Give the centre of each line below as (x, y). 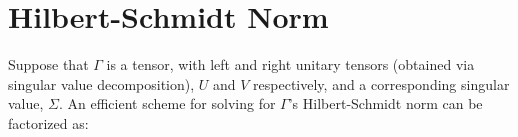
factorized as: (48, 122)
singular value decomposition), (101, 83)
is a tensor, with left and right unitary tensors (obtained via (290, 64)
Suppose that (48, 64)
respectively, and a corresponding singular (381, 83)
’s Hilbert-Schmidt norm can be (385, 103)
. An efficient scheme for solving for (167, 103)
